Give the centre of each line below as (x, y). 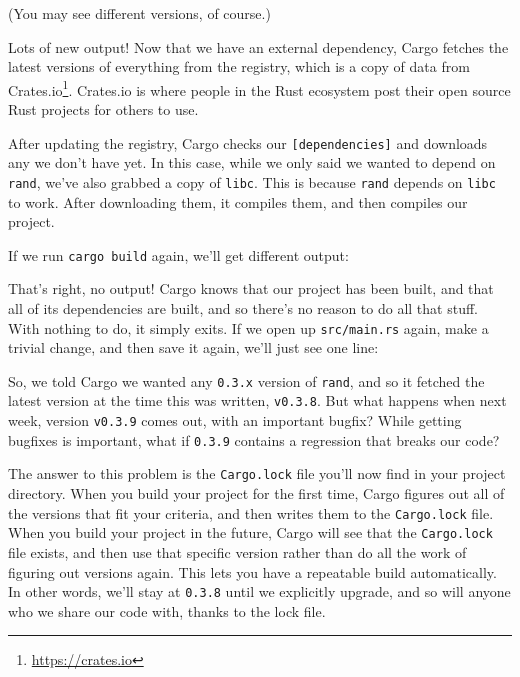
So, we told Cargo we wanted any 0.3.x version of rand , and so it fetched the (246, 380)
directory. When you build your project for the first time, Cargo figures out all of (256, 493)
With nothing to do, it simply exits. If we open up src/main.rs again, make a (248, 327)
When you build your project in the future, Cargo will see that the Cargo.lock (250, 532)
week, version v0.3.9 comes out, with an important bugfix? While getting (235, 420)
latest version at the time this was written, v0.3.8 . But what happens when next (257, 400)
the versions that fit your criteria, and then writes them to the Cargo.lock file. (251, 512)
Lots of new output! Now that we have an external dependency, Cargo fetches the (258, 46)
